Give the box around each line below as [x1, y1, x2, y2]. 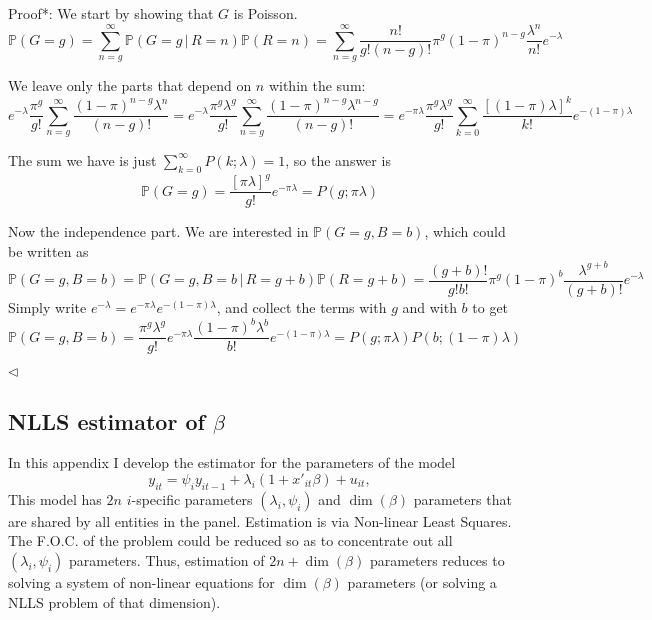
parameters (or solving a [347, 571, 497, 592]
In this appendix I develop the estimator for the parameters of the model [8, 452, 456, 473]
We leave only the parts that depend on [8, 74, 252, 95]
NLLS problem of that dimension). [8, 591, 221, 612]
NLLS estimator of [8, 405, 205, 436]
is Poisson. [233, 3, 298, 23]
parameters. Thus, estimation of [69, 549, 265, 570]
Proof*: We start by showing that [8, 3, 214, 23]
